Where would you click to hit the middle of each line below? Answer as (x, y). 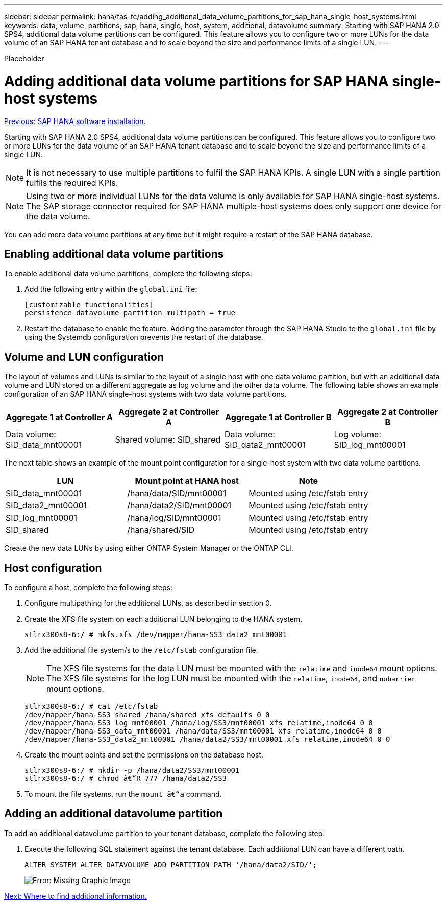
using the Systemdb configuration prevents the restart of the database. (144, 337)
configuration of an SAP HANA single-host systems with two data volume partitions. (145, 394)
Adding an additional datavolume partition (114, 814)
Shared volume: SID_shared (168, 440)
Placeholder (24, 58)
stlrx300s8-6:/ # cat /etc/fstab (91, 707)
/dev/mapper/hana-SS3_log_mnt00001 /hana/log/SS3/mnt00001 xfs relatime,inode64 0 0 (199, 723)
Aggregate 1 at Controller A (59, 417)
